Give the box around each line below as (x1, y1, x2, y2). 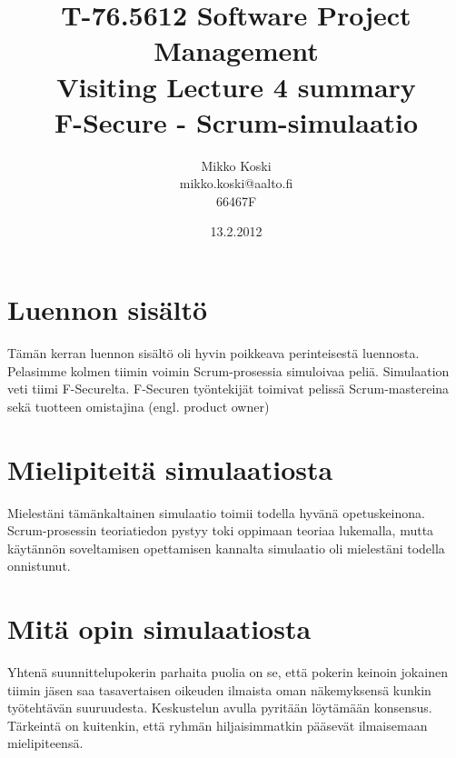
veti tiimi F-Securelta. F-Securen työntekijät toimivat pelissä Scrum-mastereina (7, 379, 450, 398)
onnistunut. (7, 556, 71, 575)
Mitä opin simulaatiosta (7, 610, 312, 647)
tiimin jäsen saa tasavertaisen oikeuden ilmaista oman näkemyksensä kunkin (7, 680, 431, 699)
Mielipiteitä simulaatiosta (7, 450, 333, 487)
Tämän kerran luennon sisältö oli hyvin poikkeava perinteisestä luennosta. (7, 344, 420, 362)
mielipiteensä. (7, 733, 84, 753)
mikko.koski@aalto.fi (179, 174, 293, 193)
